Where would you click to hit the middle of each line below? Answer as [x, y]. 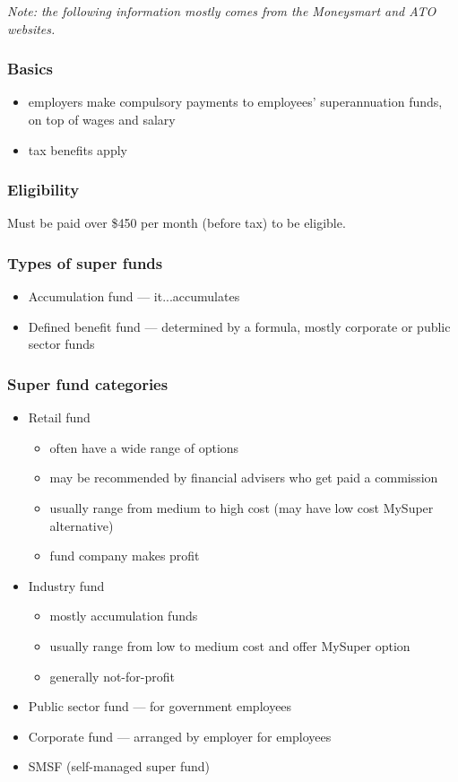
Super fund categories [88, 383]
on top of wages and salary [102, 119]
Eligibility [43, 190]
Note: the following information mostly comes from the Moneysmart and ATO [222, 11]
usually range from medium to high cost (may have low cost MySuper [242, 508]
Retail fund [59, 417]
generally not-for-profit [112, 676]
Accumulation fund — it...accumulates [134, 296]
